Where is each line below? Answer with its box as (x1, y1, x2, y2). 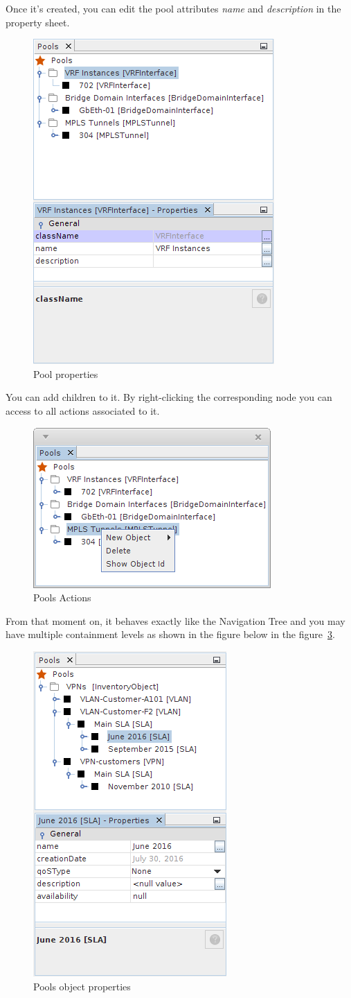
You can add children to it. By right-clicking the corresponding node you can (6, 390, 332, 404)
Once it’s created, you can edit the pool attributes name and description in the (6, 1, 341, 15)
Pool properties (33, 366, 98, 381)
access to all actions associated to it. (6, 403, 160, 418)
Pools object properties (33, 979, 131, 993)
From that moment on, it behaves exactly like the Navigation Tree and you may (6, 613, 345, 628)
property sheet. (6, 15, 70, 29)
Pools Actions (33, 590, 91, 605)
